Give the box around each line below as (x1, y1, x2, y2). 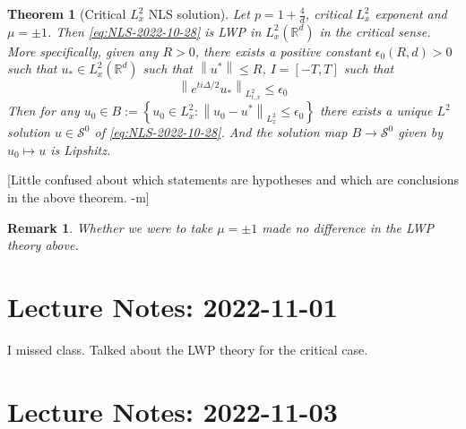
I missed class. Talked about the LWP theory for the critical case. (7, 339, 368, 358)
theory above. (7, 236, 79, 254)
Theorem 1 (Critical (7, 4, 126, 22)
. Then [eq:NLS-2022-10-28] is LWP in (47, 21, 262, 40)
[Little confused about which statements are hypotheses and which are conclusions (7, 170, 460, 189)
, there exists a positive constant (194, 41, 371, 60)
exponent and (375, 4, 447, 22)
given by (398, 123, 443, 142)
